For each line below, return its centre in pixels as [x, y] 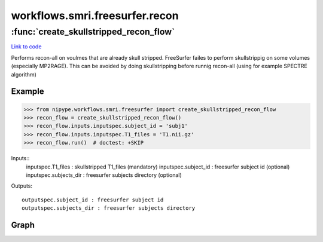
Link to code [26, 47]
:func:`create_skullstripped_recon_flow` [93, 32]
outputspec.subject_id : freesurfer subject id [93, 200]
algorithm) [24, 74]
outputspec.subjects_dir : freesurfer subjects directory [109, 208]
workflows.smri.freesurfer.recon [95, 16]
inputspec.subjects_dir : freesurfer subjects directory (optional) [104, 175]
